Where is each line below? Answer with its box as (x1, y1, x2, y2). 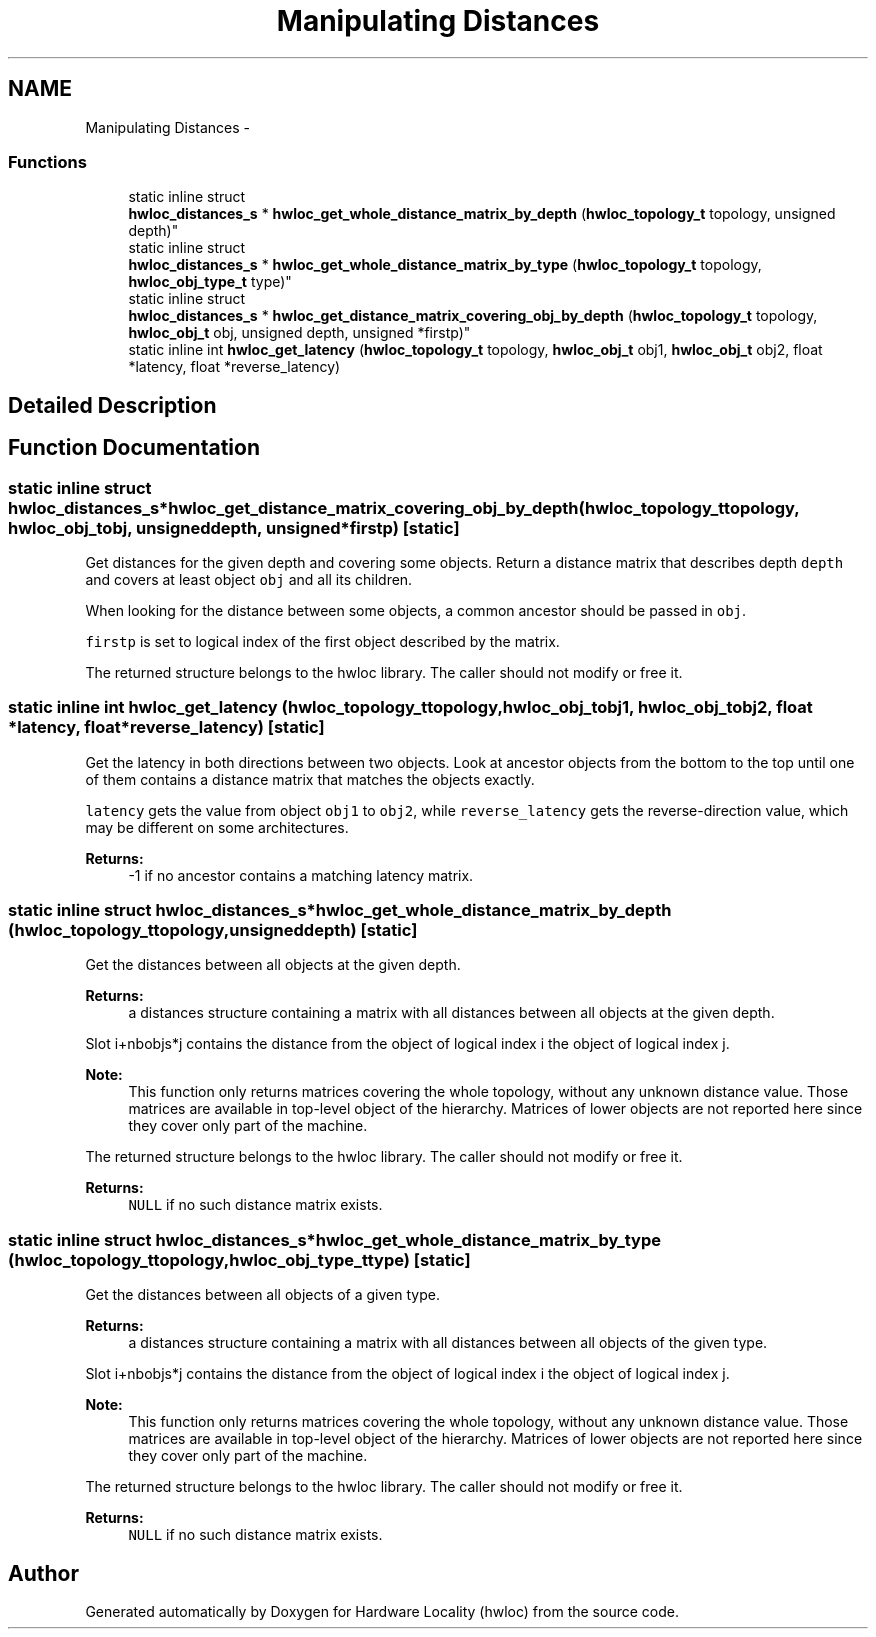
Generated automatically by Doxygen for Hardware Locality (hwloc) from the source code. (85, 1603, 679, 1621)
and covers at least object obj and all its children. (85, 570, 413, 588)
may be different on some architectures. (85, 818, 349, 836)
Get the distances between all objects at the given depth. (85, 956, 461, 974)
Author (8, 1560, 79, 1586)
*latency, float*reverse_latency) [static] (8, 717, 325, 738)
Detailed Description (8, 392, 217, 418)
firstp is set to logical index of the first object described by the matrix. (85, 632, 560, 650)
